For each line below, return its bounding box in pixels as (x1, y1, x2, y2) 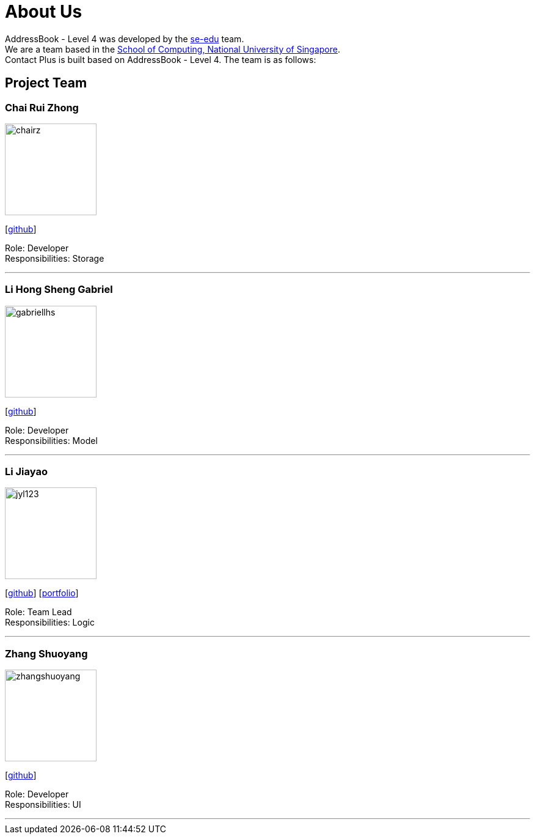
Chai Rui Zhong (5, 101, 79, 114)
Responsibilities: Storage (5, 253, 104, 264)
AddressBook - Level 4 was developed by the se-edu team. (5, 33, 244, 44)
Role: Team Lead (5, 607, 72, 618)
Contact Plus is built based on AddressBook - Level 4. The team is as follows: (5, 54, 316, 65)
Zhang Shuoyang (5, 647, 88, 660)
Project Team (5, 75, 87, 91)
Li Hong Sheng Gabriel (5, 283, 113, 296)
